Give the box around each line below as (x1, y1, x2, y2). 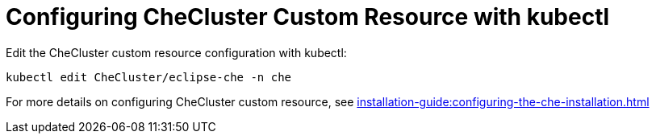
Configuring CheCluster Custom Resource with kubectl (6, 3, 610, 31)
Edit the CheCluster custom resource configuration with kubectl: (6, 45, 347, 60)
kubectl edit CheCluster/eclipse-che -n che (6, 70, 292, 84)
